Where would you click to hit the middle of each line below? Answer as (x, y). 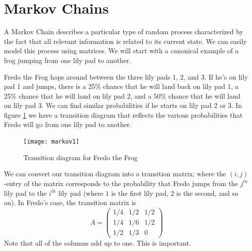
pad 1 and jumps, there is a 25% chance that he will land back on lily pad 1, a (121, 86)
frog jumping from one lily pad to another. (68, 60)
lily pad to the (25, 193)
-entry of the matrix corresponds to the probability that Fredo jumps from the (121, 183)
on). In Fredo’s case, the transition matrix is (70, 202)
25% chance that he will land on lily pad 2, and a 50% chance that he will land (122, 95)
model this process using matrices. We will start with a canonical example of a (121, 51)
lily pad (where (81, 193)
